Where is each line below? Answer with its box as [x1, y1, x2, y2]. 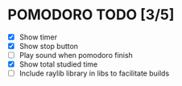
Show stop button [19, 42, 78, 51]
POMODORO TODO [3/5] [7, 6, 175, 24]
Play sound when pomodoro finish [19, 51, 134, 60]
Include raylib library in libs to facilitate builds [19, 68, 170, 78]
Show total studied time [19, 59, 98, 69]
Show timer [19, 32, 58, 42]
